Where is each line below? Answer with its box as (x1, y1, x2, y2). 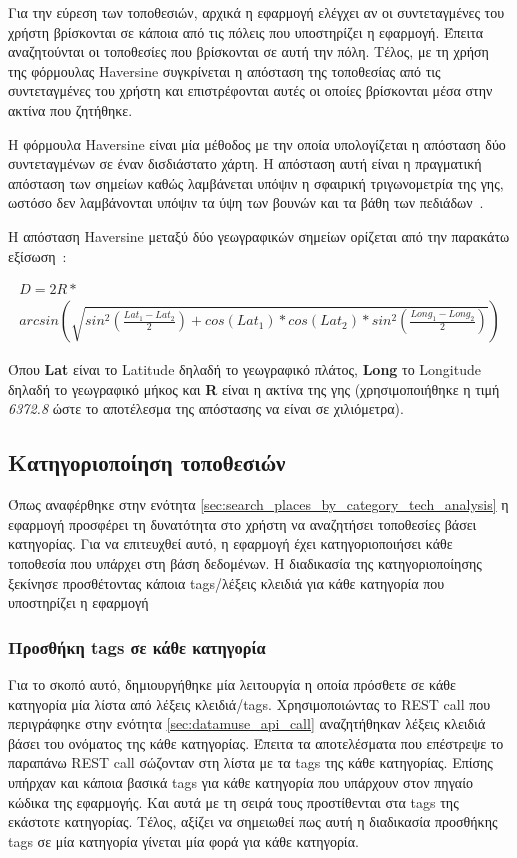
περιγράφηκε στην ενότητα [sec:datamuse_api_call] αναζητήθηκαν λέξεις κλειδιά (8, 713, 486, 734)
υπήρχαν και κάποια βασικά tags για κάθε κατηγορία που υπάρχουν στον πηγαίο (8, 771, 473, 792)
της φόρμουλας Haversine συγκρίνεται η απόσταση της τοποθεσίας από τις (8, 60, 441, 81)
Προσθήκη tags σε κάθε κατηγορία (8, 634, 266, 659)
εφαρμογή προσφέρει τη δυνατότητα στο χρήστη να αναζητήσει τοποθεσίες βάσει (8, 513, 477, 534)
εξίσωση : (8, 245, 67, 266)
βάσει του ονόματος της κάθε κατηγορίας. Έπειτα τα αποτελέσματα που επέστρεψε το (8, 732, 504, 753)
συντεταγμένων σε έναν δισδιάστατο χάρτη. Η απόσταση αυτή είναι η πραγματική (8, 153, 482, 174)
